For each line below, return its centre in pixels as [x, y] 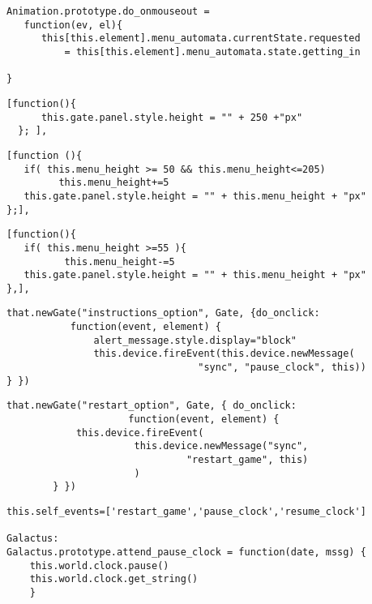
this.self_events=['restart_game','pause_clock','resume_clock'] [186, 512]
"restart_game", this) [247, 460]
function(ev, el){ [73, 25]
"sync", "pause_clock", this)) [282, 368]
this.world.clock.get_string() [114, 579]
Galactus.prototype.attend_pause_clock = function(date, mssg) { [186, 552]
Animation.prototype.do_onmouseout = [108, 11]
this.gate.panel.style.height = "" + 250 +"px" [172, 117]
